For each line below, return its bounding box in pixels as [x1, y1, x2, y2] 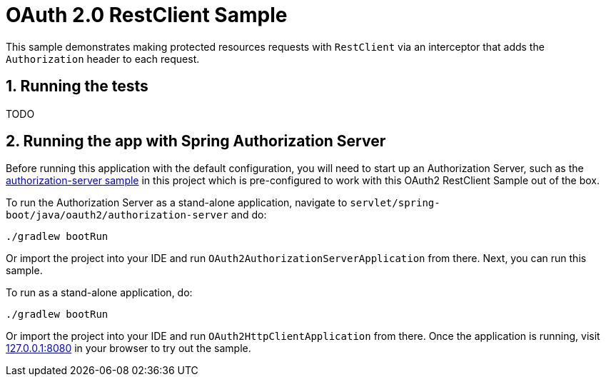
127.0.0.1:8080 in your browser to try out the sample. [6, 342, 251, 355]
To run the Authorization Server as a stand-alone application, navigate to [6, 196, 348, 209]
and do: [231, 208, 267, 221]
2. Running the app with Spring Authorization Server [6, 132, 386, 151]
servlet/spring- [350, 197, 440, 209]
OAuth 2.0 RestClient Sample [6, 3, 288, 27]
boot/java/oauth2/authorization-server [6, 209, 228, 221]
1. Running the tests [6, 77, 148, 96]
